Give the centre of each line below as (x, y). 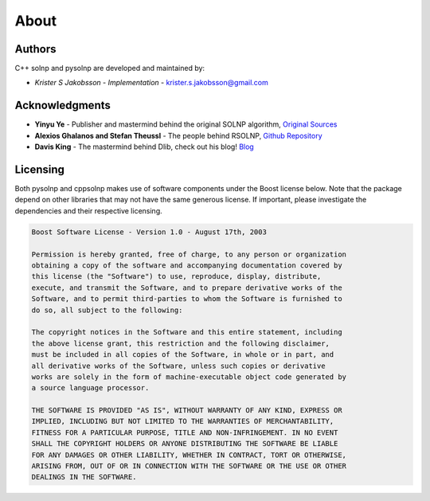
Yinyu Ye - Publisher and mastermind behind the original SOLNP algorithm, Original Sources (186, 124)
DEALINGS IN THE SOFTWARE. (84, 477)
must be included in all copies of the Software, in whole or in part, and (183, 355)
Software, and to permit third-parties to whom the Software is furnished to (187, 299)
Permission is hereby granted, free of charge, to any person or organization (189, 254)
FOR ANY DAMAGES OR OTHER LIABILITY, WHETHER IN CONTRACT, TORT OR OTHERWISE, (189, 455)
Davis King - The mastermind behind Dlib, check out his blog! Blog (144, 147)
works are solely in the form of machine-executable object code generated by (189, 377)
